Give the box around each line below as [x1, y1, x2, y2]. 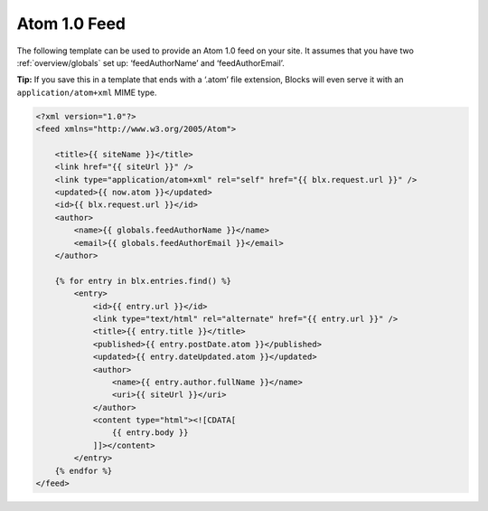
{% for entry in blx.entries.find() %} [54, 276, 232, 286]
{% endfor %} [54, 466, 113, 476]
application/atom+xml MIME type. [16, 87, 157, 98]
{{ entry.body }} [111, 428, 189, 438]
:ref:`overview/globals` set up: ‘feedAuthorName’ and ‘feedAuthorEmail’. [16, 57, 285, 68]
